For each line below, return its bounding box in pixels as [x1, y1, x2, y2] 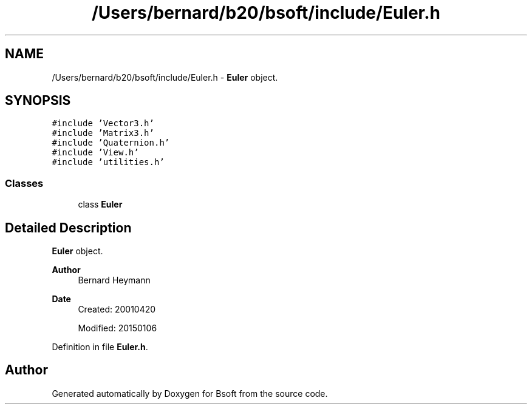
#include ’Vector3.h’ [52, 118, 154, 129]
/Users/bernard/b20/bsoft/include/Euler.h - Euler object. [52, 72, 278, 83]
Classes [5, 177, 44, 189]
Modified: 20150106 [78, 323, 157, 334]
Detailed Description [5, 220, 132, 235]
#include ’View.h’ [52, 147, 139, 158]
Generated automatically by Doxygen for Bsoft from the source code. [52, 388, 328, 399]
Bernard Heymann [78, 275, 151, 286]
